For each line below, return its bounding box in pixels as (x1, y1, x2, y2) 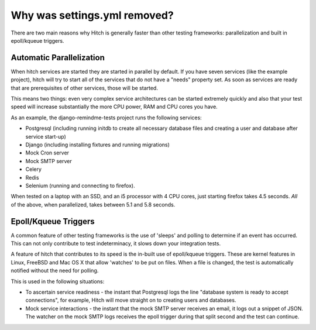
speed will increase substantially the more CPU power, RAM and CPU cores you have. (11, 103, 218, 111)
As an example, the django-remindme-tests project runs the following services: (11, 114, 202, 121)
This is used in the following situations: (11, 278, 105, 285)
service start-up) (25, 133, 67, 140)
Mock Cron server (25, 149, 70, 156)
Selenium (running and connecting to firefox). (25, 182, 135, 189)
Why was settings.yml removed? (11, 9, 174, 22)
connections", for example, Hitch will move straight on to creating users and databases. (25, 297, 236, 304)
